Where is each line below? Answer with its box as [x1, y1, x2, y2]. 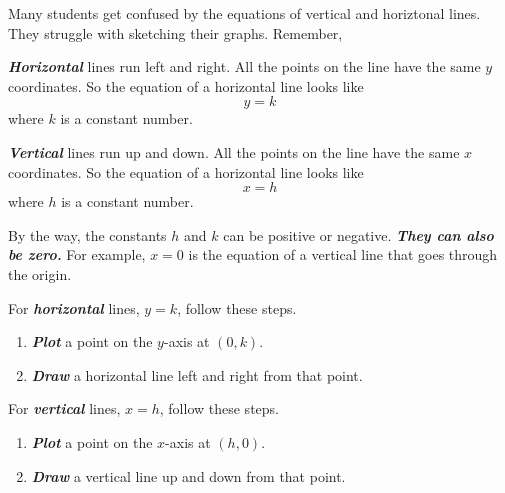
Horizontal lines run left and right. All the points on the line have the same [8, 56, 481, 77]
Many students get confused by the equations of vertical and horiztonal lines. [8, 3, 481, 23]
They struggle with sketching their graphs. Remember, [8, 22, 343, 43]
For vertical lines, [8, 398, 121, 419]
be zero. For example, [8, 244, 146, 265]
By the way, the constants [8, 224, 167, 245]
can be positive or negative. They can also [223, 224, 494, 245]
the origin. [8, 263, 72, 284]
